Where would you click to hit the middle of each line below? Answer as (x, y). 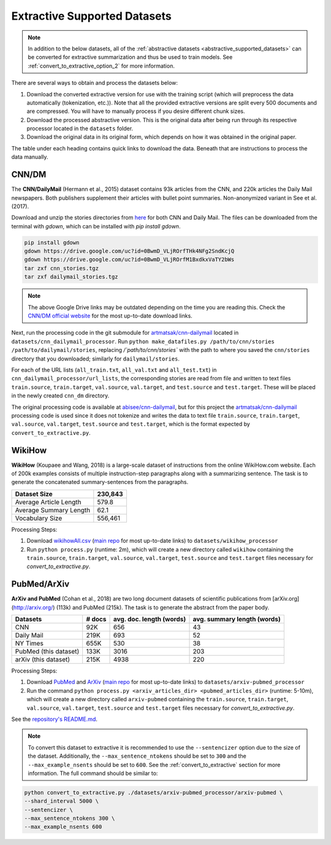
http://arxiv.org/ (33, 607)
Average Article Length (48, 502)
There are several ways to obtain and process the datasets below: (94, 83)
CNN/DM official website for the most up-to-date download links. (110, 316)
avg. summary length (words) (237, 619)
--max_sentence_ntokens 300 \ (70, 819)
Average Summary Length (53, 510)
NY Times (29, 644)
